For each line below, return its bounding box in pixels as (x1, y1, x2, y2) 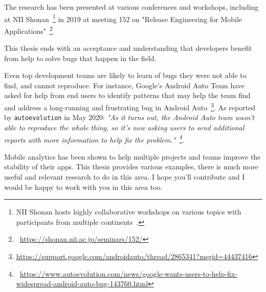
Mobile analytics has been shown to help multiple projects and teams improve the (4, 151, 261, 162)
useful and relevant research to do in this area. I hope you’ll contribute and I (4, 171, 245, 182)
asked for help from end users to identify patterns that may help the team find (4, 90, 251, 101)
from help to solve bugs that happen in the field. (4, 52, 157, 63)
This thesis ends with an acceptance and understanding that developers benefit (4, 43, 252, 53)
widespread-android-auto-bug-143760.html (16, 278, 148, 289)
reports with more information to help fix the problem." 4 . (4, 132, 185, 145)
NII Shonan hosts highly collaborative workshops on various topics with (16, 206, 241, 217)
